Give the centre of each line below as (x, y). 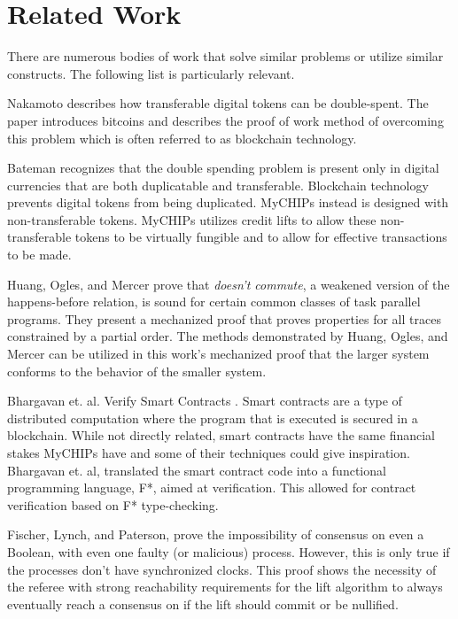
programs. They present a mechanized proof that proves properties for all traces (224, 318)
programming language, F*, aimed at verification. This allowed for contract (212, 487)
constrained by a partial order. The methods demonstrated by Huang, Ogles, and (228, 336)
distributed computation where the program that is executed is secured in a (213, 418)
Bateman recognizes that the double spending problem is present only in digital (223, 168)
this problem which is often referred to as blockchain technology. (182, 138)
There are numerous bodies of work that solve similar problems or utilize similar (225, 56)
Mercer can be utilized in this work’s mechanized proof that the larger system (218, 354)
